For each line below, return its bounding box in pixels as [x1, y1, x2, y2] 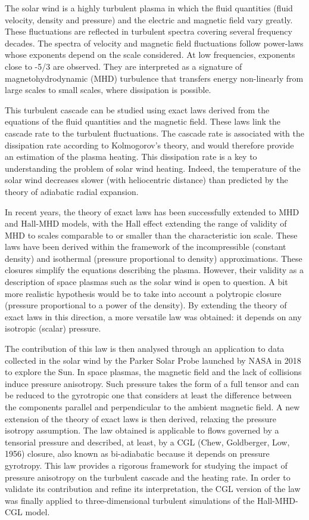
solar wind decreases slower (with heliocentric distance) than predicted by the [5, 174, 288, 186]
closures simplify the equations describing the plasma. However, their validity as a [5, 264, 304, 276]
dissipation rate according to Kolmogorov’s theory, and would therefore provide [5, 138, 294, 151]
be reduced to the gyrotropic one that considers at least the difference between [5, 389, 292, 401]
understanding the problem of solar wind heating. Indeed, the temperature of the [5, 162, 301, 174]
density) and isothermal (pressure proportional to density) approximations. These [5, 252, 302, 264]
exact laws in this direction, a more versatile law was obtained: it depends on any [5, 310, 302, 323]
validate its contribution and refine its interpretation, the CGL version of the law [5, 482, 301, 495]
